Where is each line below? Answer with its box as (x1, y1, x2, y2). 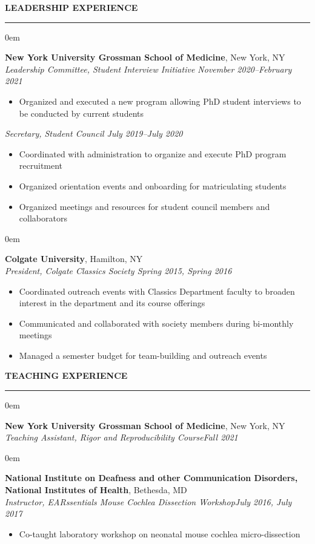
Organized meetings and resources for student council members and (19, 200, 270, 212)
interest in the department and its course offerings (19, 297, 205, 309)
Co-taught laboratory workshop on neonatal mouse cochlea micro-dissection (19, 527, 300, 540)
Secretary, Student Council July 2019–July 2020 (5, 127, 183, 140)
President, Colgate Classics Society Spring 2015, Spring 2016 (5, 264, 232, 277)
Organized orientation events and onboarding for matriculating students (19, 179, 287, 192)
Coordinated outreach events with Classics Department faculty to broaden (19, 284, 295, 297)
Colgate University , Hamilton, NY (5, 252, 143, 265)
